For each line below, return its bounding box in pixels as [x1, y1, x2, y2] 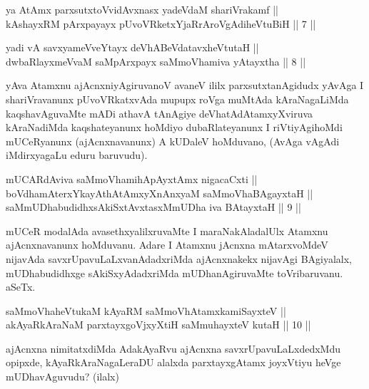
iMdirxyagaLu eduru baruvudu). [6, 147, 148, 162]
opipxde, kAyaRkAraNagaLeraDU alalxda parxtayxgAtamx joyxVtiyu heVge [6, 355, 341, 370]
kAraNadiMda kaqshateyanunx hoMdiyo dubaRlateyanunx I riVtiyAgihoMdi [6, 120, 343, 135]
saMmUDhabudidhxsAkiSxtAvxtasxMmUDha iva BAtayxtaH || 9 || [6, 199, 301, 214]
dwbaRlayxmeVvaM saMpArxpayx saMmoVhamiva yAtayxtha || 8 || [6, 53, 306, 68]
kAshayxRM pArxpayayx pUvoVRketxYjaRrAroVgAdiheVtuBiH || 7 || [6, 16, 316, 31]
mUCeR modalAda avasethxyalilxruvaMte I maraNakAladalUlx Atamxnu [6, 223, 328, 238]
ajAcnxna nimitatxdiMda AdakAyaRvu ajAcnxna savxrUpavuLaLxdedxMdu [6, 341, 341, 356]
